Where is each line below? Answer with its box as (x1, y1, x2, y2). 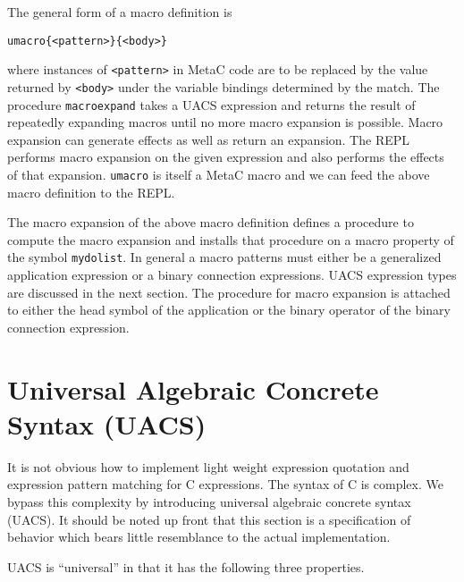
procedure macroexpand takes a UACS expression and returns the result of (7, 95, 416, 114)
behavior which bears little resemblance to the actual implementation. (7, 527, 391, 546)
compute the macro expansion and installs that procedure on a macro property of (7, 230, 454, 249)
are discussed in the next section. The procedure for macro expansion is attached (7, 283, 451, 301)
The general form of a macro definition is (7, 3, 232, 21)
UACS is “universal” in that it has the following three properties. (7, 557, 365, 576)
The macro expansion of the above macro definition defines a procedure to (7, 213, 414, 232)
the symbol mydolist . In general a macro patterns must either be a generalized (7, 248, 442, 266)
